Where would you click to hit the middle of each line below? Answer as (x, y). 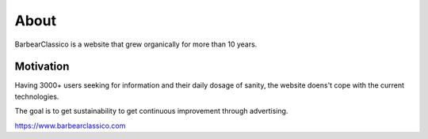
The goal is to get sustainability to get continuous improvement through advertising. (151, 111)
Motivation (42, 67)
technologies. (37, 96)
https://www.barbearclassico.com (70, 126)
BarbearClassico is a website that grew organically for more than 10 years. (136, 44)
